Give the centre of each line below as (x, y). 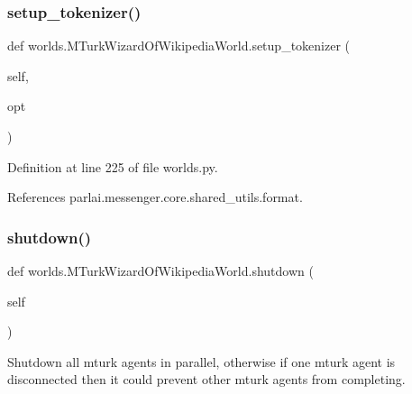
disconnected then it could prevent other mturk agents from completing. (206, 379)
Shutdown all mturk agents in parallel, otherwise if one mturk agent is (201, 361)
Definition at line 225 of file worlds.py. (113, 166)
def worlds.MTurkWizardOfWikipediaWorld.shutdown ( (160, 270)
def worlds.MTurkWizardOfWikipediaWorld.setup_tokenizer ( (179, 46)
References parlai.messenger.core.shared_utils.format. (155, 197)
